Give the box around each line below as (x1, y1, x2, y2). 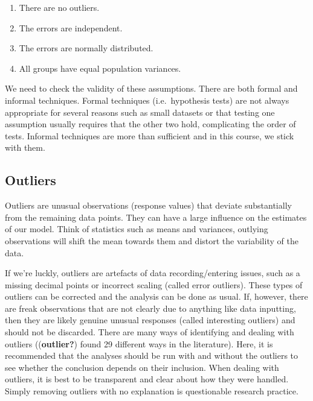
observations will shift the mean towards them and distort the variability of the (5, 234, 298, 247)
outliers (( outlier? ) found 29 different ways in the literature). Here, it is (5, 337, 273, 350)
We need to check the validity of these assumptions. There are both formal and (5, 82, 298, 95)
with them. (5, 141, 45, 154)
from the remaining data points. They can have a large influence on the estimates (5, 210, 307, 223)
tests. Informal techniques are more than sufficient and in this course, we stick (5, 129, 294, 142)
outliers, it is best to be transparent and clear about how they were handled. (5, 373, 289, 385)
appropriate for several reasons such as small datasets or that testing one (5, 106, 275, 118)
